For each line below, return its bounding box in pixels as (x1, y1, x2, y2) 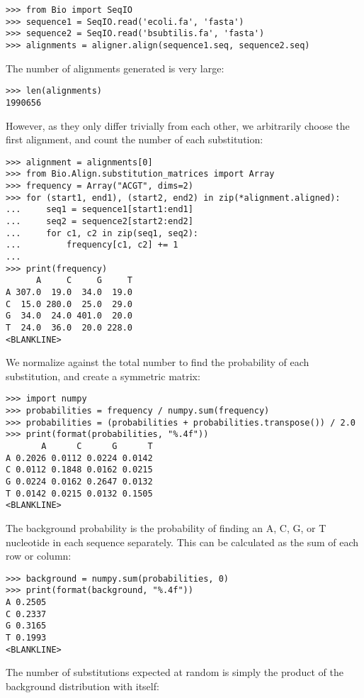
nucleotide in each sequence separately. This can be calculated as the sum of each (6, 534, 359, 549)
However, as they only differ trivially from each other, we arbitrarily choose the (6, 118, 350, 133)
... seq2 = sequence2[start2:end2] (6, 216, 193, 226)
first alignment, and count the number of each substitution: (6, 132, 263, 147)
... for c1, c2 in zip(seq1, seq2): (6, 228, 199, 238)
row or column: (6, 548, 72, 563)
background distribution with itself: (6, 678, 159, 693)
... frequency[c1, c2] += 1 (6, 240, 178, 250)
